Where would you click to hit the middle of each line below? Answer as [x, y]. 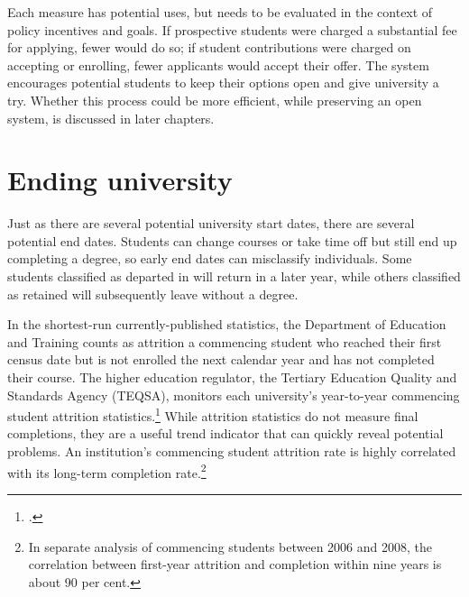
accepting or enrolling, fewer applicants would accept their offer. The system [218, 64]
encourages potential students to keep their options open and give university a [223, 83]
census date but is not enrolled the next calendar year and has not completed [221, 359]
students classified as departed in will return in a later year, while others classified [234, 276]
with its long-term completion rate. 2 [107, 471]
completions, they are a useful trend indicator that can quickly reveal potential [225, 433]
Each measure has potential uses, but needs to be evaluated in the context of [220, 12]
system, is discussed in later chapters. [111, 118]
